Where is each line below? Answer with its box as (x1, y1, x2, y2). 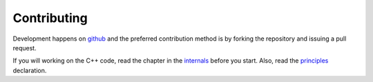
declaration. (12, 66, 47, 74)
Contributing (12, 10, 88, 25)
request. (12, 43, 37, 52)
